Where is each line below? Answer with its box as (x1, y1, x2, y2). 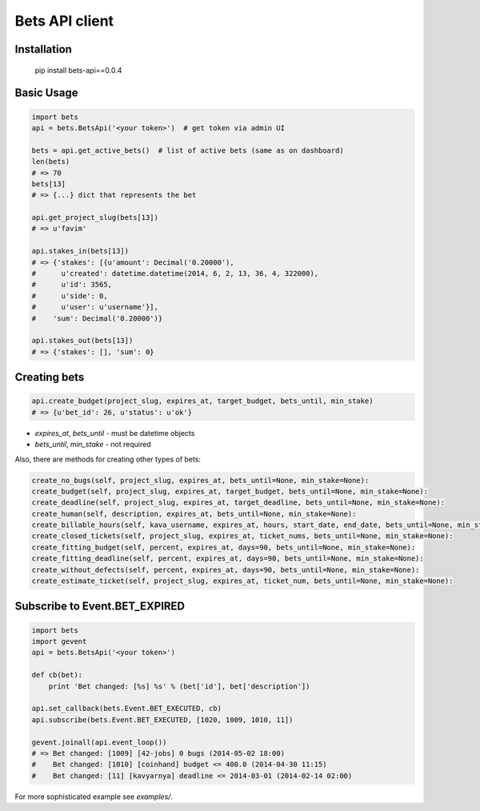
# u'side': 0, (31, 291, 108, 300)
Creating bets (14, 370, 85, 384)
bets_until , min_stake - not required (34, 440, 151, 449)
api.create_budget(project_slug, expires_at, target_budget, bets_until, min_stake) (31, 397, 374, 405)
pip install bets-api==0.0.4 (34, 65, 122, 75)
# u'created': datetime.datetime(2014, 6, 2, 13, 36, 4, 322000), (31, 269, 319, 278)
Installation (14, 42, 72, 56)
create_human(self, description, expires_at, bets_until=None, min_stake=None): (31, 509, 357, 518)
